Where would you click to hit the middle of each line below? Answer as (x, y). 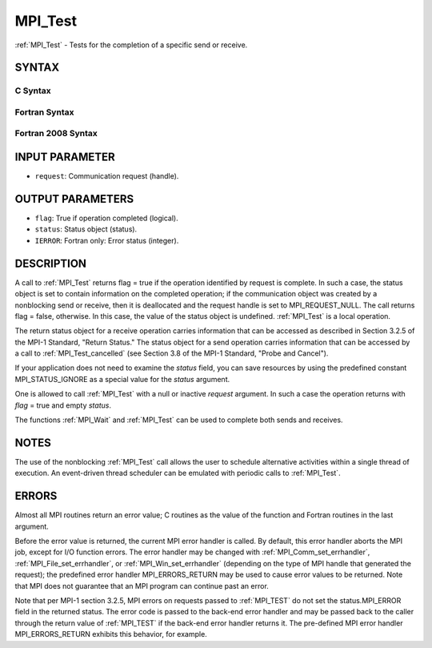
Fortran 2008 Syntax (56, 134)
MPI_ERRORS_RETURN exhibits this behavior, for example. (111, 634)
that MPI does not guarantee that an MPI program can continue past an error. (142, 586)
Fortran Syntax (44, 112)
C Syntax (33, 91)
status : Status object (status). (86, 229)
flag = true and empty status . (63, 405)
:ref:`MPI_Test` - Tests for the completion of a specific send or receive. (131, 45)
